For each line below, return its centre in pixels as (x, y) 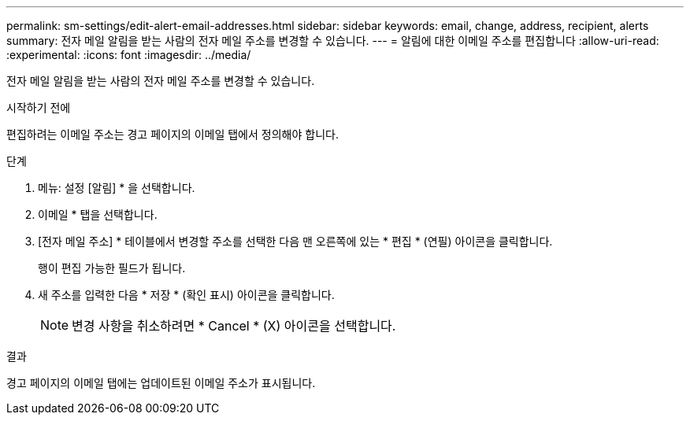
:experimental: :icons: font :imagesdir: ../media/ (129, 55)
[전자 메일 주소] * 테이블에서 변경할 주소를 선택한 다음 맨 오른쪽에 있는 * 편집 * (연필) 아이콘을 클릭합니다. (295, 241)
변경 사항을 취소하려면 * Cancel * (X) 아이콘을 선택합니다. (234, 326)
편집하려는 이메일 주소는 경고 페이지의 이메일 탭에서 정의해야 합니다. (172, 134)
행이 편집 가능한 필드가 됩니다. (112, 268)
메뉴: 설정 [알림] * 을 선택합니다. (117, 188)
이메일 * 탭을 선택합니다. (98, 214)
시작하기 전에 (39, 107)
